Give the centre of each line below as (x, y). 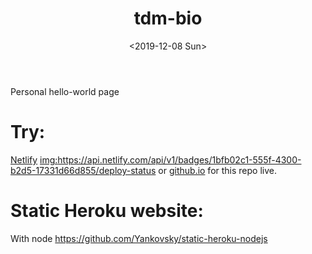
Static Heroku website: (107, 211)
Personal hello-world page (65, 91)
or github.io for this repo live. (217, 170)
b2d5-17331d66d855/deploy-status (83, 170)
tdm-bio (168, 18)
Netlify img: (34, 159)
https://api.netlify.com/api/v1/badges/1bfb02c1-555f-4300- (179, 159)
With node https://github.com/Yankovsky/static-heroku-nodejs (139, 238)
